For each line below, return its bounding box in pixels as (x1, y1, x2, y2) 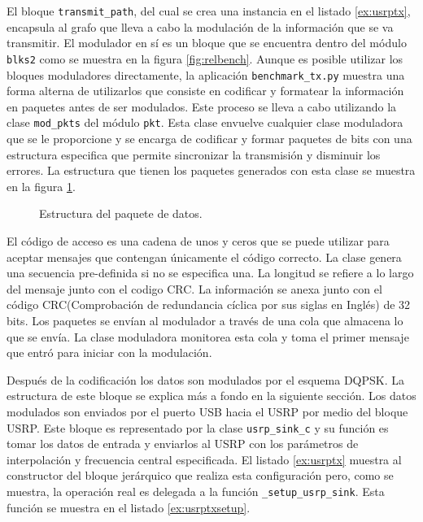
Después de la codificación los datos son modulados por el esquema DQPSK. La (7, 371, 405, 388)
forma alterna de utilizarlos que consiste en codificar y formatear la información (7, 82, 404, 99)
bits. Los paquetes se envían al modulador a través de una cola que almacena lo (7, 311, 403, 328)
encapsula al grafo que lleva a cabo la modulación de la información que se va (7, 18, 394, 35)
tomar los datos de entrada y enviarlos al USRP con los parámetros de (7, 435, 359, 452)
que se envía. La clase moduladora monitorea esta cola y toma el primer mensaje (7, 328, 409, 345)
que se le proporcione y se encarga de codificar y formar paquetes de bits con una (7, 130, 412, 146)
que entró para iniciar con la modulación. (7, 344, 212, 361)
